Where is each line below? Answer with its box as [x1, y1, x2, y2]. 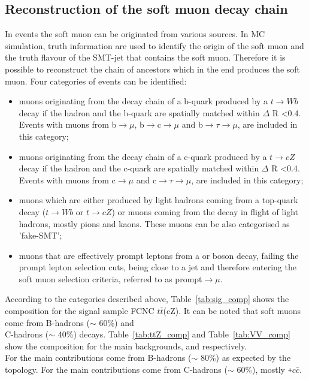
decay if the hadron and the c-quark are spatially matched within [19, 162, 259, 174]
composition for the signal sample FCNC [5, 304, 154, 317]
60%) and [99, 316, 134, 328]
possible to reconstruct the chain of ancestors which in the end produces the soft [5, 62, 301, 75]
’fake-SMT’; [19, 229, 62, 242]
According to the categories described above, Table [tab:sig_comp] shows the [5, 292, 289, 305]
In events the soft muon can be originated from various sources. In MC [5, 28, 265, 40]
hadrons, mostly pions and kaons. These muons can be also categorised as [19, 217, 290, 230]
